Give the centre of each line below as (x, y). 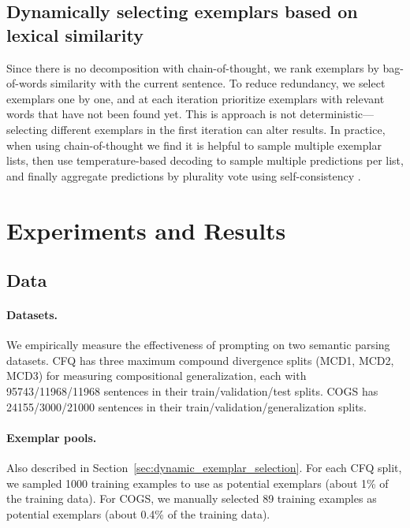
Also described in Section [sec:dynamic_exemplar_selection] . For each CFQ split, (204, 468)
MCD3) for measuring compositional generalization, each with (157, 376)
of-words (27, 83)
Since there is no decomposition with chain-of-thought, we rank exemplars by (193, 67)
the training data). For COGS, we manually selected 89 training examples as (192, 498)
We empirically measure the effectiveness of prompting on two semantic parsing (198, 345)
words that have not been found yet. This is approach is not (151, 114)
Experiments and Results (146, 230)
